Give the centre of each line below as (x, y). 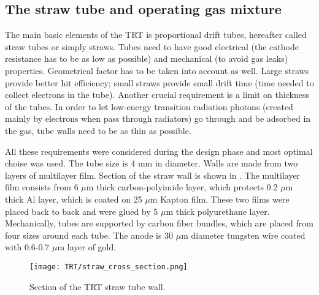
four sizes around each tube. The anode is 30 (89, 235)
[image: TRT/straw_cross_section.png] (109, 267)
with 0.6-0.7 (27, 247)
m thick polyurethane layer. (218, 211)
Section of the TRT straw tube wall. (98, 286)
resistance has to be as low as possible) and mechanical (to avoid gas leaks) (147, 58)
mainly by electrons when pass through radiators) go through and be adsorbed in (158, 118)
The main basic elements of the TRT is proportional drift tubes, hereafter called (156, 35)
